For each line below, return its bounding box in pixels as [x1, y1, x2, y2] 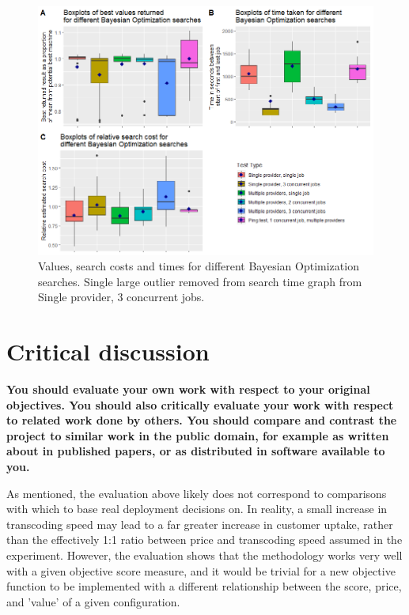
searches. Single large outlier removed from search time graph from [38, 273, 362, 289]
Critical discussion [6, 335, 210, 368]
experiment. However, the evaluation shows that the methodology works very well [6, 546, 403, 563]
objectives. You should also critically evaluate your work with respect [6, 396, 394, 413]
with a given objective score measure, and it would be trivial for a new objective [6, 562, 396, 579]
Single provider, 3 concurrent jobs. [38, 289, 205, 305]
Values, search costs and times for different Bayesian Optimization [38, 258, 359, 274]
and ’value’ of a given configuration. [6, 593, 180, 609]
